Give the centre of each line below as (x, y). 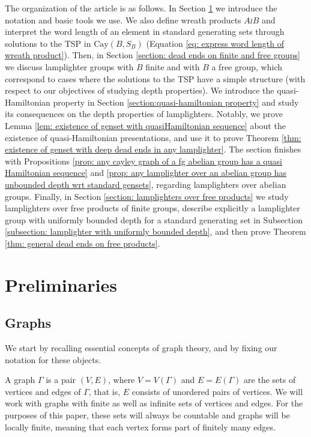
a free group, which (247, 66)
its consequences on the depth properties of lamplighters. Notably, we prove (144, 114)
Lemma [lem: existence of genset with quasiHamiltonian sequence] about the (145, 125)
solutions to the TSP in (48, 43)
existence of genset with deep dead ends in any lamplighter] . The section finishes (153, 149)
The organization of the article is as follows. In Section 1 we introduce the (141, 8)
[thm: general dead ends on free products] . (83, 243)
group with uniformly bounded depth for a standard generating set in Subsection (154, 219)
